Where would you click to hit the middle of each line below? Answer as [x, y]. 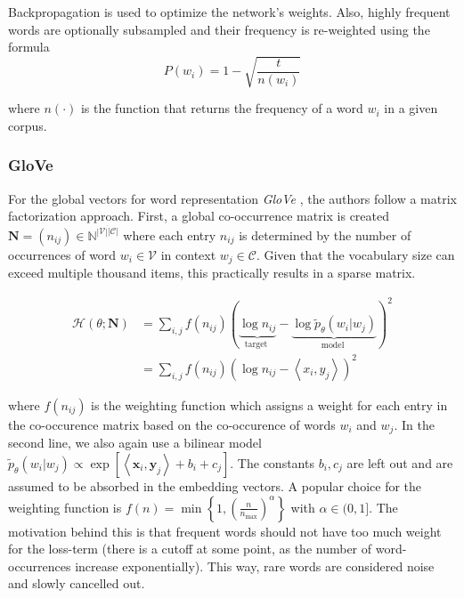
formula [29, 47]
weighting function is [65, 507]
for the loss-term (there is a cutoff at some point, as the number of [190, 549]
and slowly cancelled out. [77, 583]
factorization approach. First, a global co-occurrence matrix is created [199, 216]
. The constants [272, 462]
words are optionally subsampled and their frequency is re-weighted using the [219, 29]
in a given [411, 108]
